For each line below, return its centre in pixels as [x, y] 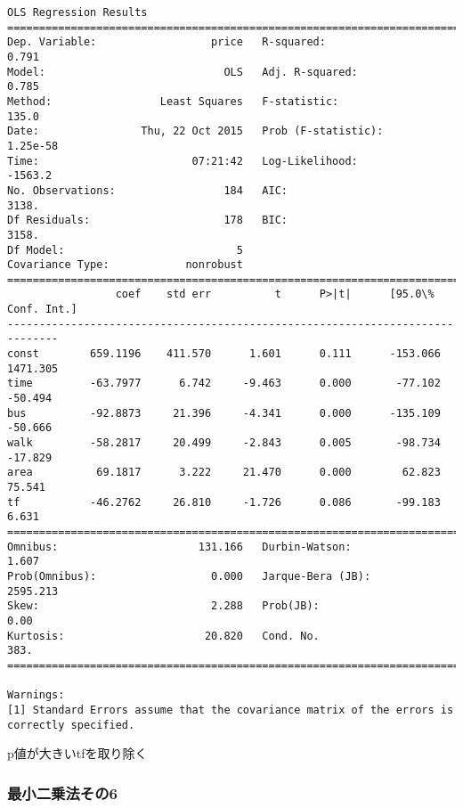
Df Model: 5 [125, 250]
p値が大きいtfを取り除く [77, 753]
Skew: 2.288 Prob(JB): [163, 606]
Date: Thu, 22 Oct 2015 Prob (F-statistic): [195, 131]
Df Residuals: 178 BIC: [147, 220]
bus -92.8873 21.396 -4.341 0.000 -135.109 [224, 413]
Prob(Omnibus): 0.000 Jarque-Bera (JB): [189, 576]
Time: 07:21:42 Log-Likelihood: [183, 161]
